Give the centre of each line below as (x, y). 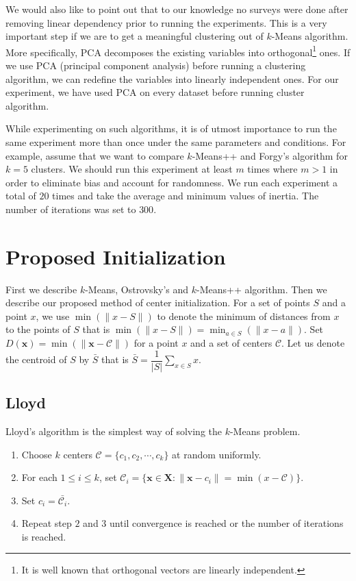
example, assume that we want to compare (95, 155)
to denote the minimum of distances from (244, 316)
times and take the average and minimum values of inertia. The (186, 196)
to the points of (38, 329)
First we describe (41, 289)
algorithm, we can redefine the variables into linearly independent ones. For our (172, 78)
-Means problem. (265, 431)
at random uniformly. (217, 454)
